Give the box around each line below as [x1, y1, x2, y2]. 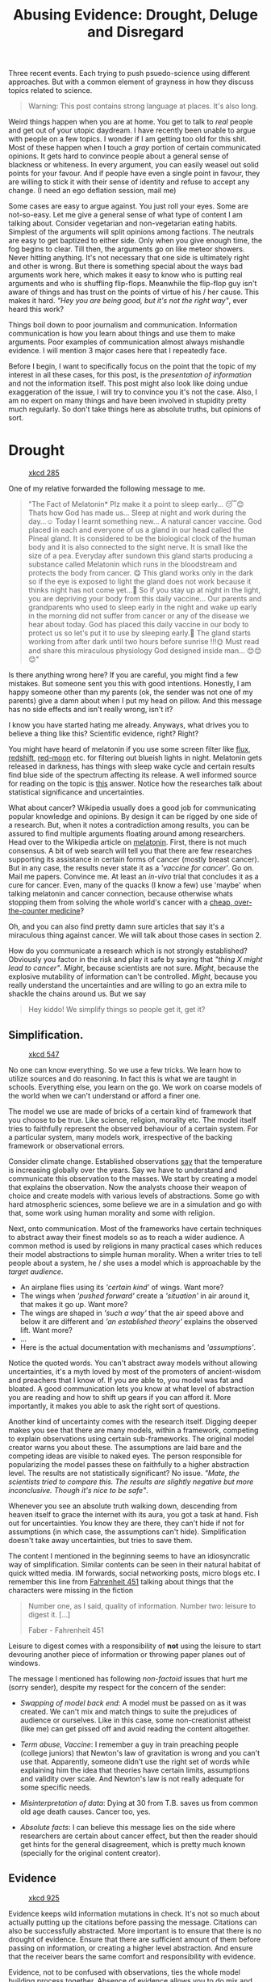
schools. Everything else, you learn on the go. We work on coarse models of [8, 1082, 262, 1092]
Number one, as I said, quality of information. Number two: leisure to [27, 1600, 256, 1610]
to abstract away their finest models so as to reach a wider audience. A [8, 1232, 245, 1242]
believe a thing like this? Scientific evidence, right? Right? [8, 729, 199, 739]
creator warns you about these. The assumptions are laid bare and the [8, 1442, 242, 1452]
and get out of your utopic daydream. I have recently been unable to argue [8, 125, 256, 135]
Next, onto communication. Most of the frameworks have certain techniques [8, 1223, 262, 1233]
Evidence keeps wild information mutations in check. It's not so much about [8, 1908, 261, 1918]
